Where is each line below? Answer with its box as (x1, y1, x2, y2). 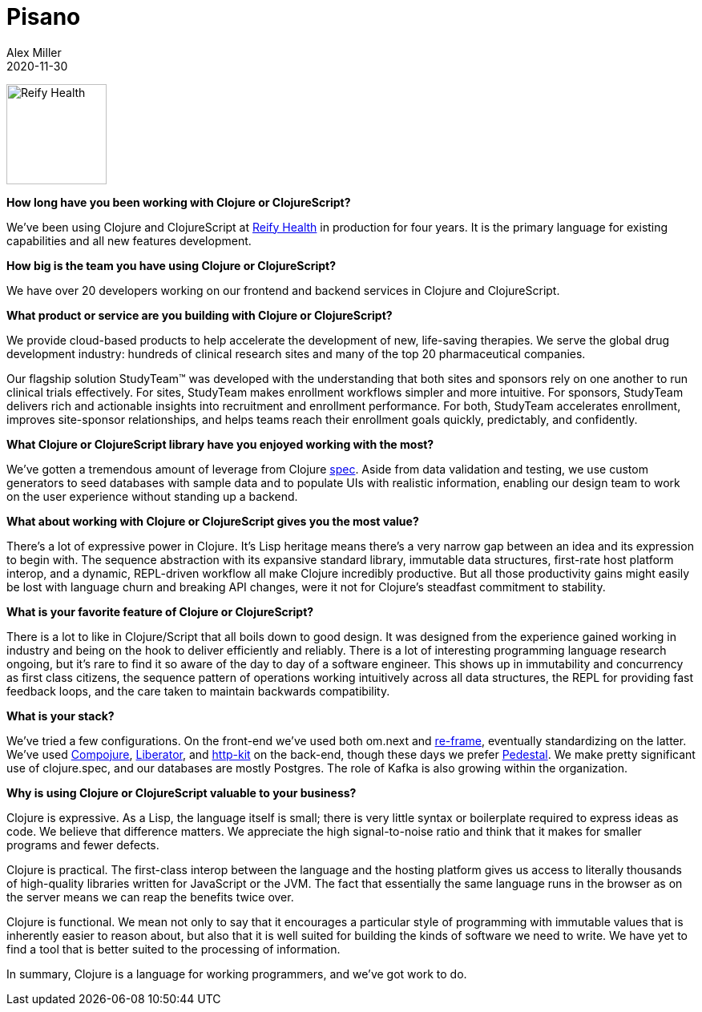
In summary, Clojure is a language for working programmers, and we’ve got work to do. (6, 966, 467, 981)
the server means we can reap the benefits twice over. (6, 889, 294, 904)
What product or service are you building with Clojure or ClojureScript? (6, 308, 393, 322)
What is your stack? (6, 708, 115, 723)
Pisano (6, 3, 81, 30)
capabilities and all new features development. (6, 233, 252, 248)
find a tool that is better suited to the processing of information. (6, 941, 341, 956)
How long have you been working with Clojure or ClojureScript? (6, 195, 351, 209)
